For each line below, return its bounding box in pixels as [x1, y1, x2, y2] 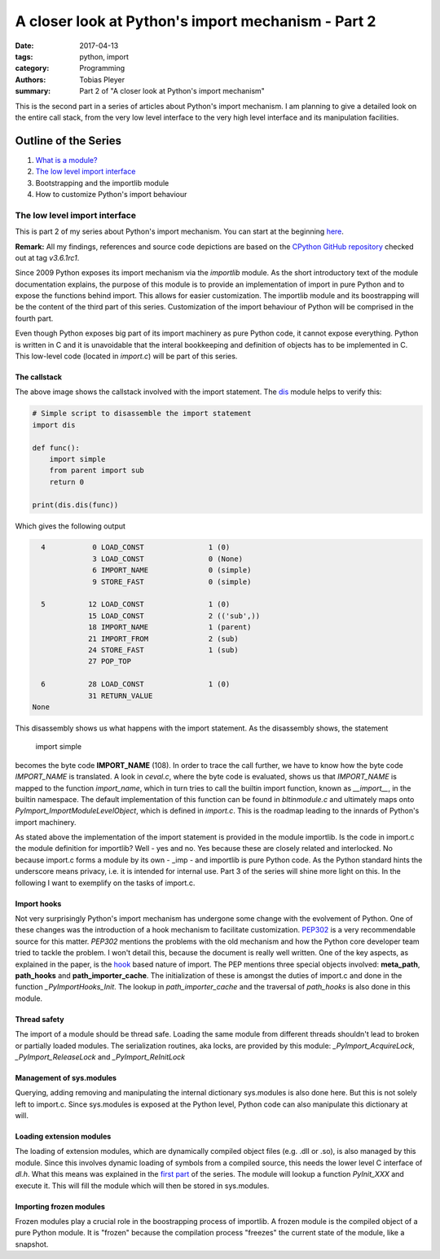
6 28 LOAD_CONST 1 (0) [41, 680, 231, 689]
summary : [15, 86, 51, 96]
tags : [15, 51, 33, 61]
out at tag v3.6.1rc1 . [15, 252, 80, 262]
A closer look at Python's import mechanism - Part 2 [15, 12, 376, 30]
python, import [79, 51, 130, 61]
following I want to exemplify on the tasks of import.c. [15, 878, 196, 888]
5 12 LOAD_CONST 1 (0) [41, 599, 231, 609]
